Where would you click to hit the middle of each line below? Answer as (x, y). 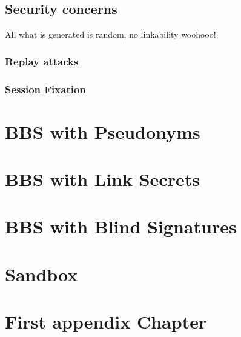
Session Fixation (45, 89)
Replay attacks (42, 61)
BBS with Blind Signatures (121, 226)
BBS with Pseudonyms (103, 131)
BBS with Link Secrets (102, 179)
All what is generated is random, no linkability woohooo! (111, 34)
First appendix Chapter (106, 322)
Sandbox (41, 274)
